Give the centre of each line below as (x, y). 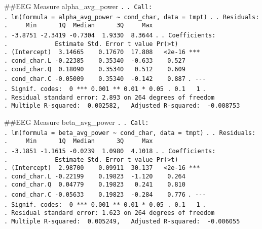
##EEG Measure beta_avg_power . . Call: (77, 122)
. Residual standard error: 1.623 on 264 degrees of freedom (109, 213)
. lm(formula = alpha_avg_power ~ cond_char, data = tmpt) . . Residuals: (132, 17)
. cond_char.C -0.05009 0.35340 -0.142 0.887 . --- (105, 79)
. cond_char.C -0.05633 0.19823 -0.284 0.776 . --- (105, 195)
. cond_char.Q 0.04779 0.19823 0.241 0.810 (95, 185)
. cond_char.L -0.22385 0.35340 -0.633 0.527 (95, 60)
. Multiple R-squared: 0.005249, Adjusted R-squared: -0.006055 (122, 222)
